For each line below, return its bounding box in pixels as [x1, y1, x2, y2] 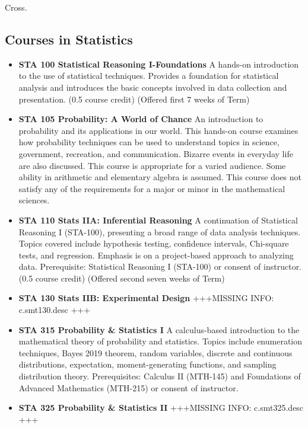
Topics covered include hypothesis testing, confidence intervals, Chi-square [18, 237, 289, 250]
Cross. [5, 1, 27, 13]
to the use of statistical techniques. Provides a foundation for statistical [18, 69, 279, 82]
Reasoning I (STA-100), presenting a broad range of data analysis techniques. [18, 225, 301, 238]
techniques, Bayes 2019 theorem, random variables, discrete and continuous [18, 346, 293, 359]
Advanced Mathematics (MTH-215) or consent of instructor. [18, 381, 239, 394]
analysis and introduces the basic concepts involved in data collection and [18, 81, 287, 93]
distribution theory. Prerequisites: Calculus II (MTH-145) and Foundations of [18, 370, 301, 382]
